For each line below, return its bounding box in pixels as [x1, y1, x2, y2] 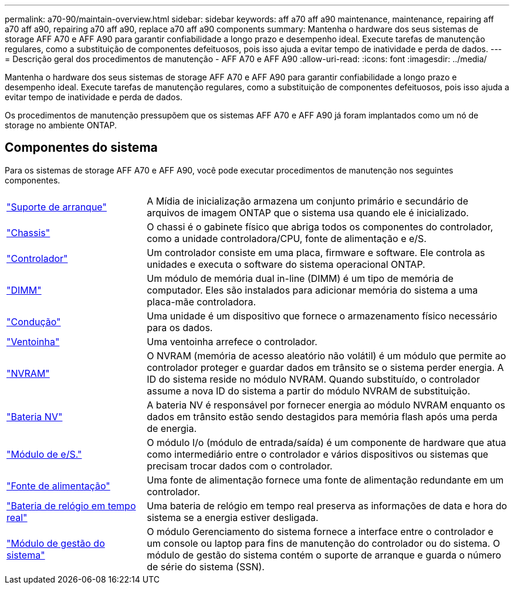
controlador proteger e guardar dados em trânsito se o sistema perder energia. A [147, 361, 504, 373]
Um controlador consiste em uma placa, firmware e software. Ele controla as [147, 246, 485, 258]
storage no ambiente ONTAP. [5, 120, 117, 130]
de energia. [147, 422, 197, 434]
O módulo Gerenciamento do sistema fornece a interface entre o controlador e [147, 525, 493, 537]
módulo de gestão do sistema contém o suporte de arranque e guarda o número [147, 549, 502, 561]
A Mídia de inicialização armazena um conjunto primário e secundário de [147, 195, 468, 207]
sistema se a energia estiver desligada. [147, 511, 319, 523]
